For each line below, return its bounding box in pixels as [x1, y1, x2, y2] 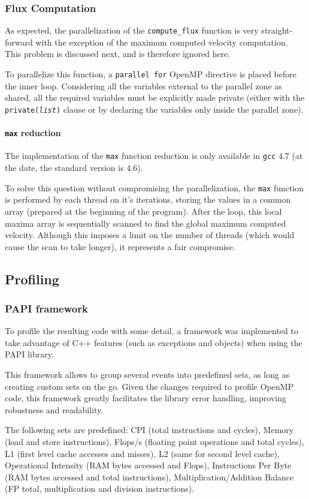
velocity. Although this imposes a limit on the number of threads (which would [5, 229, 295, 241]
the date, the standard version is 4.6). [5, 161, 143, 174]
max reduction [5, 127, 61, 139]
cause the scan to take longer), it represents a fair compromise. [5, 240, 235, 252]
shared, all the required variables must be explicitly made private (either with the [5, 91, 305, 104]
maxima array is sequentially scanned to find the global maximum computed [5, 217, 286, 229]
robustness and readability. [5, 403, 104, 416]
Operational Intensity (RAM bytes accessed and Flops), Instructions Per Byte [5, 459, 292, 471]
